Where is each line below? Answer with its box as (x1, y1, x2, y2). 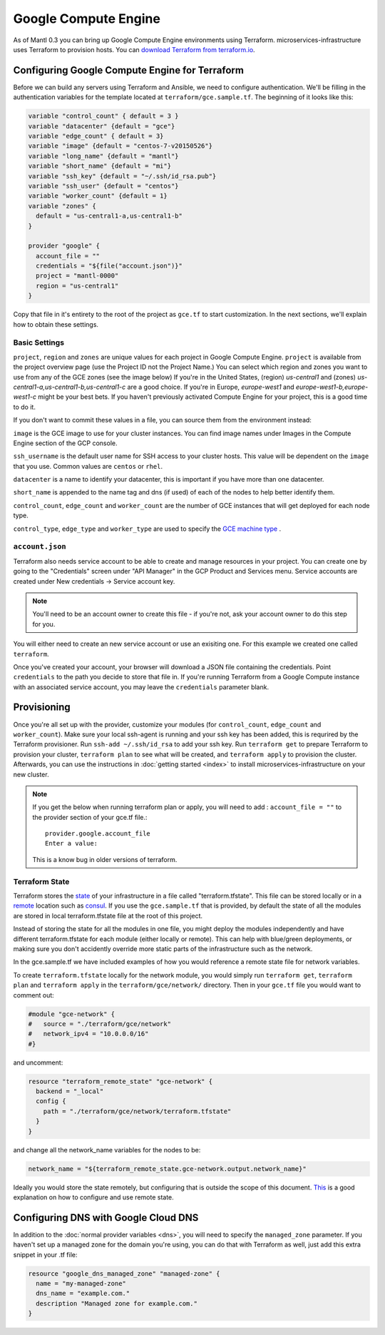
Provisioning (13, 701, 71, 714)
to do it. (13, 402, 36, 411)
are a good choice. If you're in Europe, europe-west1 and (127, 382, 295, 391)
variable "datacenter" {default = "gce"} (28, 122, 175, 130)
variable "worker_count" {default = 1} (28, 192, 168, 200)
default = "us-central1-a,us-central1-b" (36, 212, 183, 220)
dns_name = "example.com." (36, 1289, 130, 1298)
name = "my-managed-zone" (36, 1279, 126, 1288)
